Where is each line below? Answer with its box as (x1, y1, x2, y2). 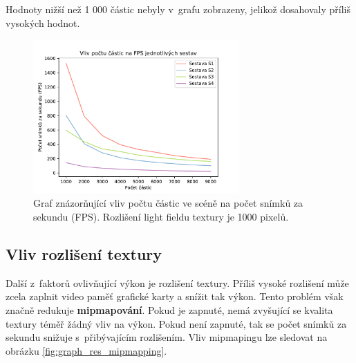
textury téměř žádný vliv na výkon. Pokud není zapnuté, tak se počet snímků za (6, 316, 347, 331)
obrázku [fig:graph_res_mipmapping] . (6, 343, 167, 357)
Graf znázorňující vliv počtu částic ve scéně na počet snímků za (33, 196, 303, 210)
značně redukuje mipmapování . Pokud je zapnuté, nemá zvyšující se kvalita (6, 302, 333, 317)
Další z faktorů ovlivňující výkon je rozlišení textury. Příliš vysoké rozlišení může (6, 275, 349, 290)
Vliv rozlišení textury (6, 243, 162, 264)
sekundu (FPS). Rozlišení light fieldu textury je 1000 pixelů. (33, 209, 289, 223)
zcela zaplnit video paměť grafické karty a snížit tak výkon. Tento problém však (6, 289, 344, 304)
